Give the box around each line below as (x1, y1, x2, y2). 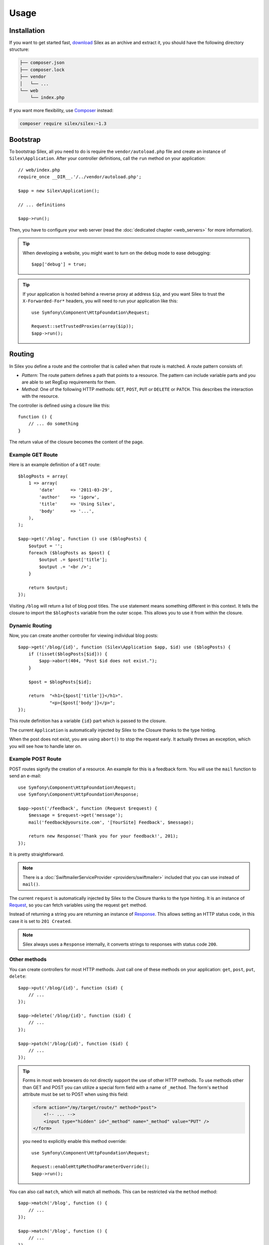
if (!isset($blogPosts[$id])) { (28, 651, 108, 657)
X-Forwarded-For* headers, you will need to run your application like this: (22, 298, 178, 304)
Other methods (9, 956, 47, 963)
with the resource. (21, 393, 59, 399)
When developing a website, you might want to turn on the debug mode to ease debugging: (22, 249, 211, 256)
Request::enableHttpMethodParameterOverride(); (31, 1164, 150, 1170)
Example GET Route (9, 451, 58, 458)
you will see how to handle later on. (9, 743, 82, 749)
